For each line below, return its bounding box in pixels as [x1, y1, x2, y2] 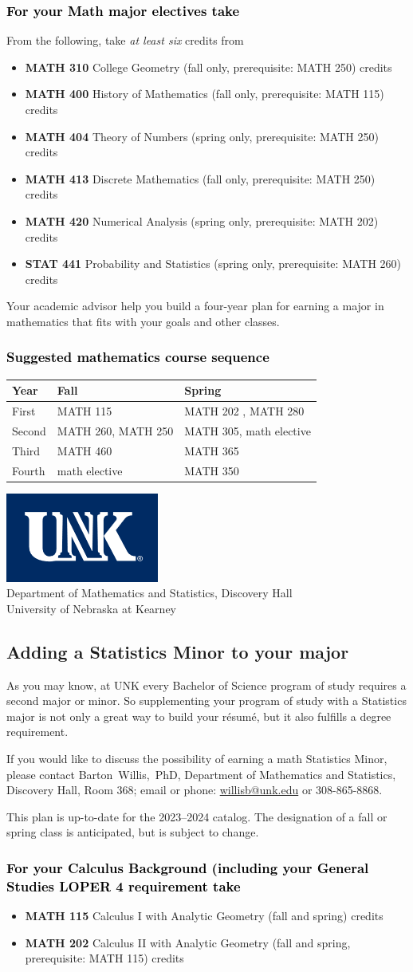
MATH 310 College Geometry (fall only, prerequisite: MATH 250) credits [25, 58, 392, 75]
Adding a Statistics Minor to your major [6, 639, 349, 663]
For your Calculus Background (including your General [6, 857, 369, 877]
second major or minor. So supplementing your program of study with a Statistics [6, 692, 407, 709]
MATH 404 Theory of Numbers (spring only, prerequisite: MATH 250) [25, 128, 379, 144]
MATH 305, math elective [184, 422, 311, 439]
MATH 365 [184, 442, 239, 458]
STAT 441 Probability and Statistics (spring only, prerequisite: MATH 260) [25, 255, 402, 272]
